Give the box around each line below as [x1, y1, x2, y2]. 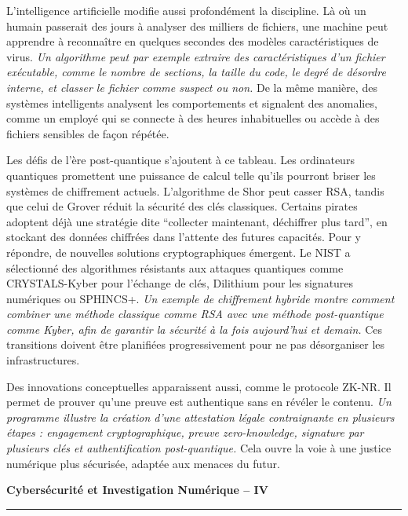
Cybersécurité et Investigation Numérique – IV [6, 481, 268, 498]
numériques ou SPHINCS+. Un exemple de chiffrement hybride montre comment [6, 290, 395, 306]
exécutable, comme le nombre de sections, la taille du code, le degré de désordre [6, 64, 386, 80]
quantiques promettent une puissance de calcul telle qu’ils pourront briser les [6, 167, 376, 183]
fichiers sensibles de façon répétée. [6, 125, 169, 141]
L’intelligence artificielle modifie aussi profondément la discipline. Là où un [6, 2, 366, 18]
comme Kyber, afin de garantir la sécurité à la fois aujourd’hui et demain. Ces [6, 320, 383, 337]
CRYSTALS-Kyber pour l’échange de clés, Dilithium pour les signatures [6, 275, 354, 291]
